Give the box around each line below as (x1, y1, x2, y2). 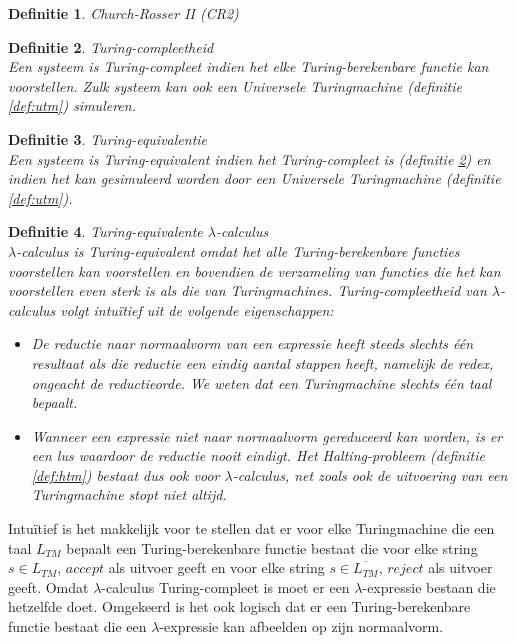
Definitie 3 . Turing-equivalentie (8, 128, 208, 149)
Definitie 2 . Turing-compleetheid (8, 36, 214, 57)
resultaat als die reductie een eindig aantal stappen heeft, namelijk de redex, (31, 352, 494, 373)
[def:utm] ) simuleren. (8, 95, 136, 116)
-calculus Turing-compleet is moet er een (101, 576, 350, 597)
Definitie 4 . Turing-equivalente (8, 221, 203, 242)
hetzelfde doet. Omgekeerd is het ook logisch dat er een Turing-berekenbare (8, 596, 471, 617)
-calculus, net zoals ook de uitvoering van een (232, 464, 508, 485)
